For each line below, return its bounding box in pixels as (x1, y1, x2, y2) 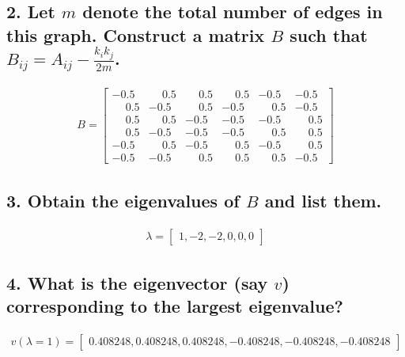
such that (290, 22, 368, 47)
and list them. (264, 188, 382, 213)
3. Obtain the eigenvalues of (6, 188, 240, 213)
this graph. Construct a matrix (6, 22, 265, 47)
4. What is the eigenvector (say (6, 270, 268, 294)
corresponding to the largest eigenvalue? (6, 294, 343, 318)
